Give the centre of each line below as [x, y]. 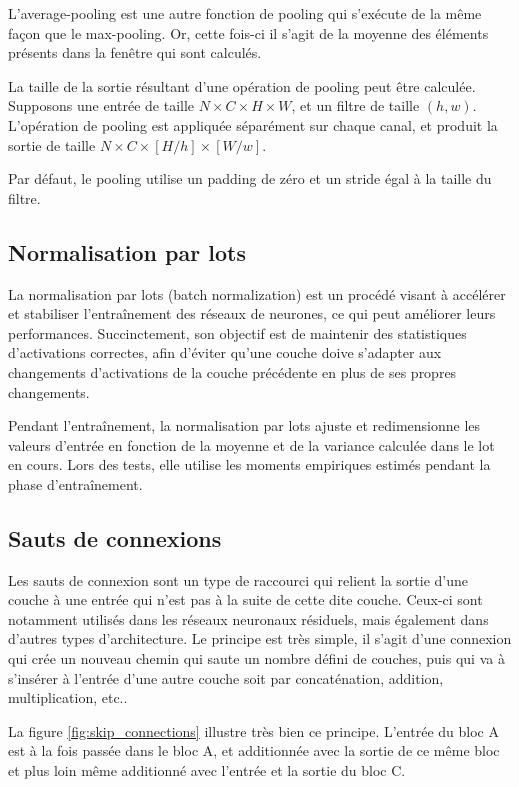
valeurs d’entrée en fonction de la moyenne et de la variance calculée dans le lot [251, 444]
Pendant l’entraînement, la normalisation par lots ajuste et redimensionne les [244, 425]
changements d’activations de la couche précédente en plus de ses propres [232, 371]
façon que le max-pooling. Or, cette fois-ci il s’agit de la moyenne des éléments [248, 32]
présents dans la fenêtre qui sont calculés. [135, 52]
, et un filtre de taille [355, 105]
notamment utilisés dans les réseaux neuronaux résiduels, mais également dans [248, 618]
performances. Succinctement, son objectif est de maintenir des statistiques [237, 332]
